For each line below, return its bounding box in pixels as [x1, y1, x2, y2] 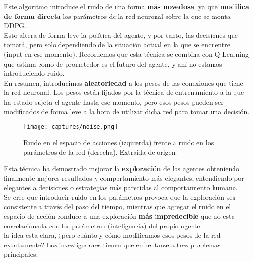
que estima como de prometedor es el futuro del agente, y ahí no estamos [4, 58, 222, 69]
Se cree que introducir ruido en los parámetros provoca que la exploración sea [4, 192, 236, 202]
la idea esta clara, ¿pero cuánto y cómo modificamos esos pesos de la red [4, 230, 221, 240]
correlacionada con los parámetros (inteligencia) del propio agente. [4, 220, 202, 230]
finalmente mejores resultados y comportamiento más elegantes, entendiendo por [4, 173, 244, 183]
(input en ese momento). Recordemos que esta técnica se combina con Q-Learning [4, 49, 249, 59]
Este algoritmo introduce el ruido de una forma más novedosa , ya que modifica [4, 1, 249, 11]
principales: [4, 249, 38, 259]
